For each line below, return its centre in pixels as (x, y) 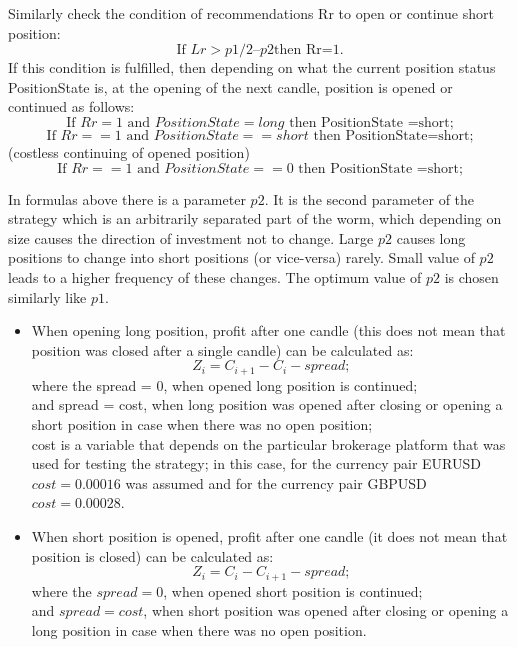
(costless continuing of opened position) (129, 151)
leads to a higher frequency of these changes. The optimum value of (215, 276)
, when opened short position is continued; (293, 590)
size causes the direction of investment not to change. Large (191, 237)
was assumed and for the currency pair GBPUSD (276, 482)
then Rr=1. (309, 50)
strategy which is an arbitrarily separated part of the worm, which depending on (255, 218)
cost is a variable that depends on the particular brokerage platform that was (268, 443)
